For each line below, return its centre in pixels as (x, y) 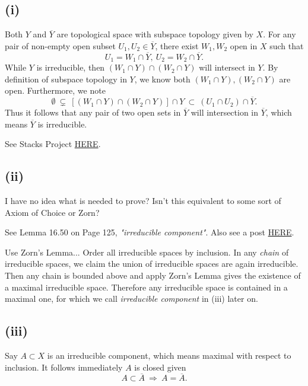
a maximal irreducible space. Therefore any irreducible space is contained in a (146, 287)
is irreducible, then (71, 67)
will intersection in (225, 112)
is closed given (160, 367)
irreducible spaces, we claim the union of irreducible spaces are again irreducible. (152, 264)
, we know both (162, 79)
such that (287, 45)
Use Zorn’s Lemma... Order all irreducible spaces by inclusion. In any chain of (147, 252)
